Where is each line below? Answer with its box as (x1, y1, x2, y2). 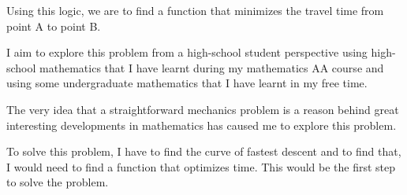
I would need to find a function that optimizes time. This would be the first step (6, 158, 396, 175)
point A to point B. (6, 17, 101, 34)
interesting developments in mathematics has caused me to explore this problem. (6, 116, 397, 133)
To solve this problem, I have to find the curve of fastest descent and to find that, (6, 143, 401, 160)
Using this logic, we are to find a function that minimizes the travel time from (6, 2, 384, 18)
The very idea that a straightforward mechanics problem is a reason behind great (6, 101, 399, 117)
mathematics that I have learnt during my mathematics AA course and (39, 59, 384, 75)
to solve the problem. (6, 174, 109, 190)
